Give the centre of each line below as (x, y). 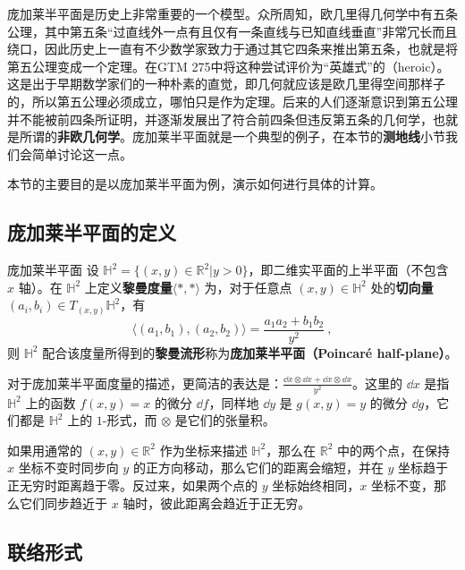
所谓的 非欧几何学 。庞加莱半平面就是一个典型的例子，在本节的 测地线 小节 (232, 136)
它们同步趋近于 (63, 502)
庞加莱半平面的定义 (92, 232)
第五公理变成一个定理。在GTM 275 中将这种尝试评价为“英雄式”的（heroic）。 (228, 66)
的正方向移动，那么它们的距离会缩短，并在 (258, 468)
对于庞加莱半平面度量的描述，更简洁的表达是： (145, 383)
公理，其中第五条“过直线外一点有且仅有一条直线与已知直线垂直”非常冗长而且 (232, 31)
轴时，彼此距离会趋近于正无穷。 (217, 502)
